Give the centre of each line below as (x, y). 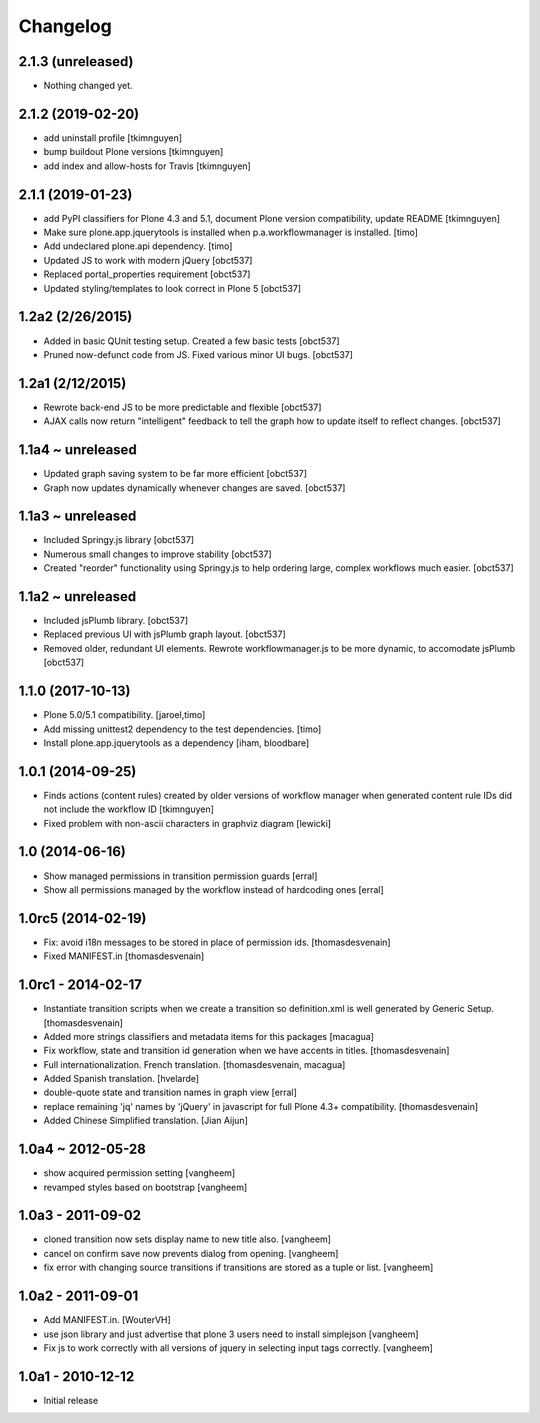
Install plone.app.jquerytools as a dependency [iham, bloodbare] (176, 742)
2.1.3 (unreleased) (76, 61)
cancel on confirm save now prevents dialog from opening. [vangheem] (191, 1253)
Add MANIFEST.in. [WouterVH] (107, 1320)
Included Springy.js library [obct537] (119, 540)
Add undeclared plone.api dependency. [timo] (138, 246)
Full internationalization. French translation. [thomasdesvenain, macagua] (194, 1064)
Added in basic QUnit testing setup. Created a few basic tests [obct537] (191, 341)
